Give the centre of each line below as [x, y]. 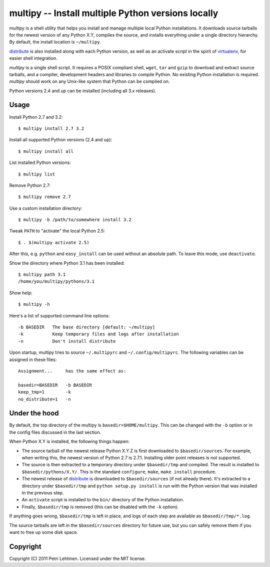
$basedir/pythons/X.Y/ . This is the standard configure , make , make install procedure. [119, 472]
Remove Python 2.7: [30, 185]
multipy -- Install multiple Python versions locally [114, 13]
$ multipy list [37, 174]
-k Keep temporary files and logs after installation [99, 334]
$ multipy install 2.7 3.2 [51, 128]
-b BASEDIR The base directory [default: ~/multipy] [87, 327]
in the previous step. [43, 493]
